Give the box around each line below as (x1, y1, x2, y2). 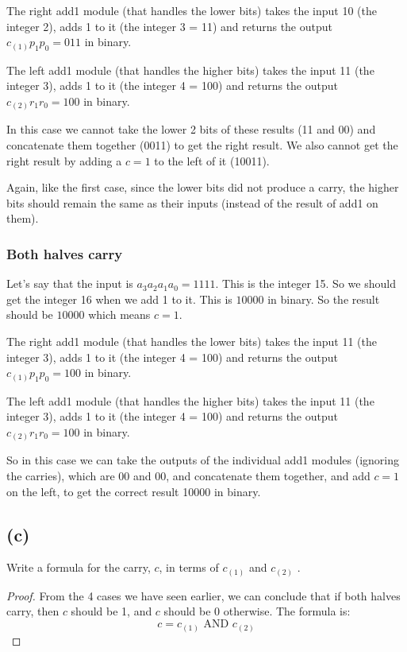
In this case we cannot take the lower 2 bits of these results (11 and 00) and (6, 121, 376, 138)
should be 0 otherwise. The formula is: (163, 603, 351, 619)
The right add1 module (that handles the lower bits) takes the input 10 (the (6, 2, 377, 18)
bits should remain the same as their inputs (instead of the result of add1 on (6, 194, 378, 211)
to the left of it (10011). (154, 152, 270, 169)
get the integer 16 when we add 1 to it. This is (6, 290, 232, 307)
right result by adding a (6, 152, 122, 169)
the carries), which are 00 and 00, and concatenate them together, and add (6, 467, 371, 483)
